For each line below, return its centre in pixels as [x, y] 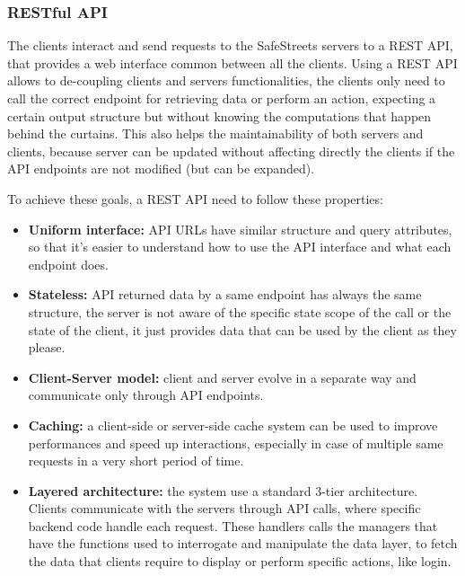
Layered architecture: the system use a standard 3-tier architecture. [223, 490]
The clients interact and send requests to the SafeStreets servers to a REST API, [230, 45]
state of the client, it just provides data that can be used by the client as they [242, 329]
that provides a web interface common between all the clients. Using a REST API [232, 62]
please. [47, 347]
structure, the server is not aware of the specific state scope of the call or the [240, 311]
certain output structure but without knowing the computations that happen [219, 115]
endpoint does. [68, 264]
